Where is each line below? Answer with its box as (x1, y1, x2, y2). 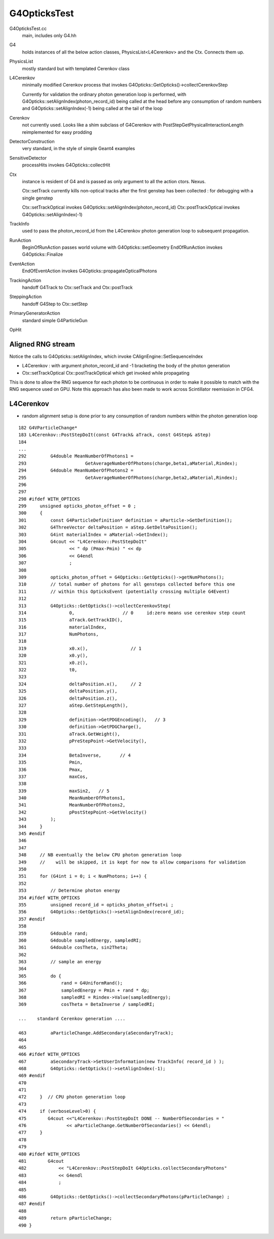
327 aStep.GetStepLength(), (18, 703, 128, 708)
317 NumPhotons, (18, 631, 99, 637)
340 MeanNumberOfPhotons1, (18, 795, 126, 801)
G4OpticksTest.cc (9, 25, 47, 32)
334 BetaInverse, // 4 (18, 752, 131, 758)
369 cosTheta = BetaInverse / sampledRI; (18, 1001, 155, 1007)
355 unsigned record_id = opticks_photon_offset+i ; (18, 902, 174, 908)
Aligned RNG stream (9, 340, 76, 349)
